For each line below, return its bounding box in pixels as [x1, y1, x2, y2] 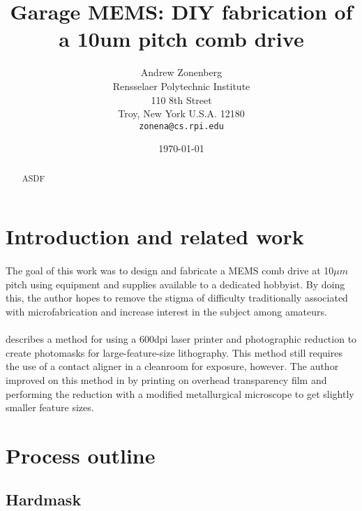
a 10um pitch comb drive [59, 24, 304, 53]
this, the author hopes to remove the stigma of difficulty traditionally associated [6, 290, 348, 305]
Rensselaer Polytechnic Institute [112, 78, 250, 93]
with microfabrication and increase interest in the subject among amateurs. [6, 304, 327, 318]
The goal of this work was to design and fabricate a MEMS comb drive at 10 [6, 263, 334, 278]
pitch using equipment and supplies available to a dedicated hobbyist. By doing [6, 276, 345, 291]
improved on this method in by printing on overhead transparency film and [6, 372, 327, 387]
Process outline [6, 440, 156, 469]
